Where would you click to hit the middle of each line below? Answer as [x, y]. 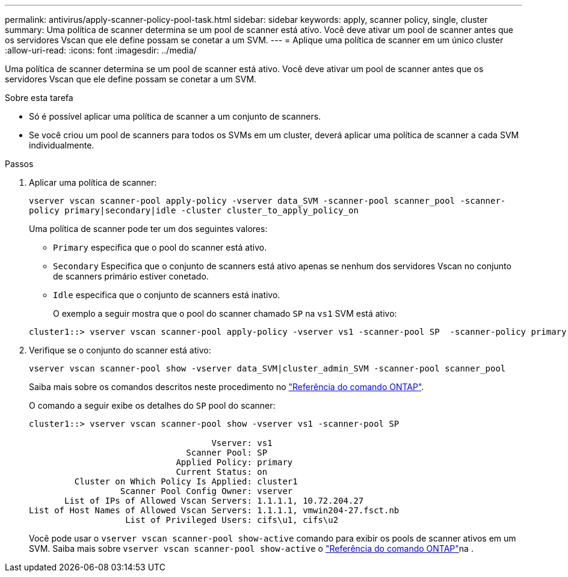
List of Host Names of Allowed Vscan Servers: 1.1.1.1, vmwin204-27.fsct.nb [214, 510]
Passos [19, 164]
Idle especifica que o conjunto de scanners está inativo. [167, 295]
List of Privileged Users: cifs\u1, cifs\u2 [232, 520]
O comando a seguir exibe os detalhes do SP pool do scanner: [152, 405]
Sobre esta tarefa [39, 98]
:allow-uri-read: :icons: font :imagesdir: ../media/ [101, 50]
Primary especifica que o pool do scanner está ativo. [160, 247]
